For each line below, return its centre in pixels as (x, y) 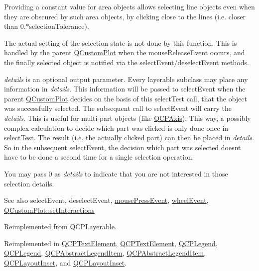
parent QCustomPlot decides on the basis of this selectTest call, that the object (126, 98)
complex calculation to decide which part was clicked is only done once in (116, 128)
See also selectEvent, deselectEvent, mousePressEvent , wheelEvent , (106, 200)
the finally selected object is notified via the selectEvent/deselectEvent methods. (127, 62)
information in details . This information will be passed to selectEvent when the (125, 89)
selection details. (29, 183)
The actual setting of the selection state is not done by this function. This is (121, 43)
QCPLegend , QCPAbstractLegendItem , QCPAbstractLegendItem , (105, 253)
